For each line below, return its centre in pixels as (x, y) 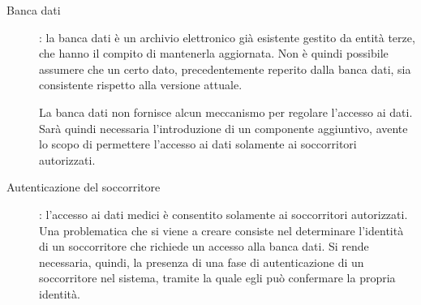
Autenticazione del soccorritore (84, 187)
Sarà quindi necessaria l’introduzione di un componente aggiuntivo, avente (223, 128)
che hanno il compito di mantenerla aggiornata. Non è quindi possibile (214, 53)
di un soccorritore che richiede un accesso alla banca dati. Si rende (204, 246)
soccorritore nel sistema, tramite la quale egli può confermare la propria (217, 278)
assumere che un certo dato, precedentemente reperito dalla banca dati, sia (225, 69)
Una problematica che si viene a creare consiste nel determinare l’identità (221, 230)
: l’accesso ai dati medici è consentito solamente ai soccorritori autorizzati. (223, 214)
